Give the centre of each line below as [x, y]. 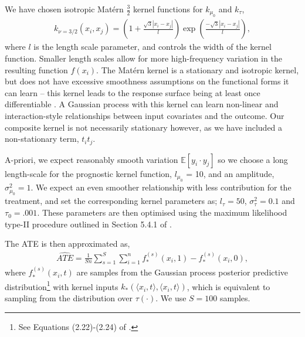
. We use [171, 297]
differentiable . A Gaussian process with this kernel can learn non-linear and [142, 104]
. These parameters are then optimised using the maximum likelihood [162, 212]
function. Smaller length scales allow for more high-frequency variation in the [143, 58]
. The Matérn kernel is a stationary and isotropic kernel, [198, 69]
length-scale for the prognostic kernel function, [88, 173]
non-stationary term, [42, 139]
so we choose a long [253, 159]
